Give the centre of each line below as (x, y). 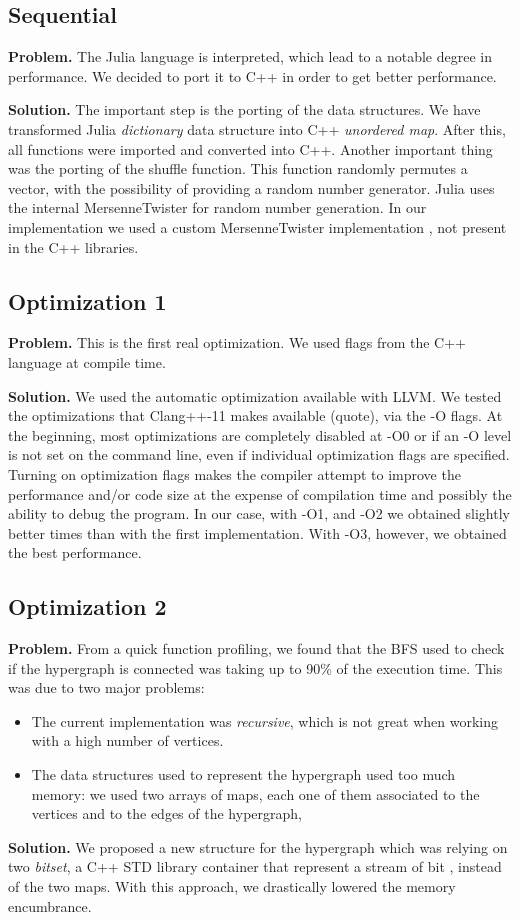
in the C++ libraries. (73, 246)
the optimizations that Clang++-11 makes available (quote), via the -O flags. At (255, 415)
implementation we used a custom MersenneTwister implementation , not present (257, 226)
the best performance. (75, 552)
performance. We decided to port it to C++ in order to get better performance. (252, 75)
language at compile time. (87, 361)
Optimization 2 (87, 606)
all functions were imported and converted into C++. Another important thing (250, 148)
